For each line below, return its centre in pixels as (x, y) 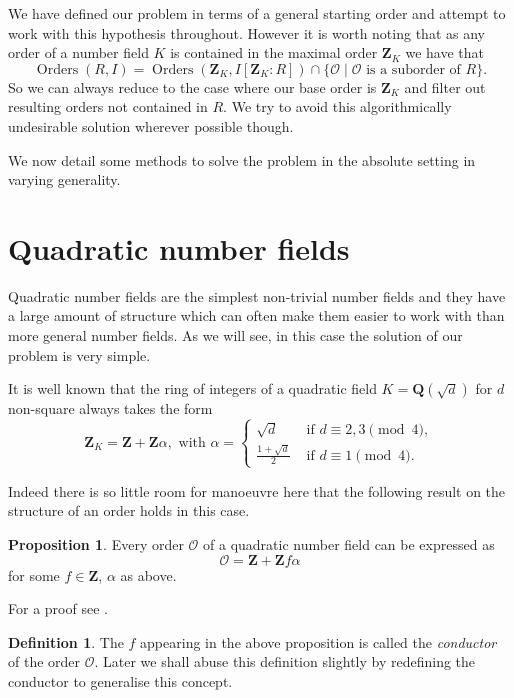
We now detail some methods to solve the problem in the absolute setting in (242, 159)
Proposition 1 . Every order (96, 543)
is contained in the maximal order (274, 52)
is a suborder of (413, 69)
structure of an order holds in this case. (129, 510)
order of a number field (78, 52)
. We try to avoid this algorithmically (337, 106)
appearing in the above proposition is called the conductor (318, 641)
